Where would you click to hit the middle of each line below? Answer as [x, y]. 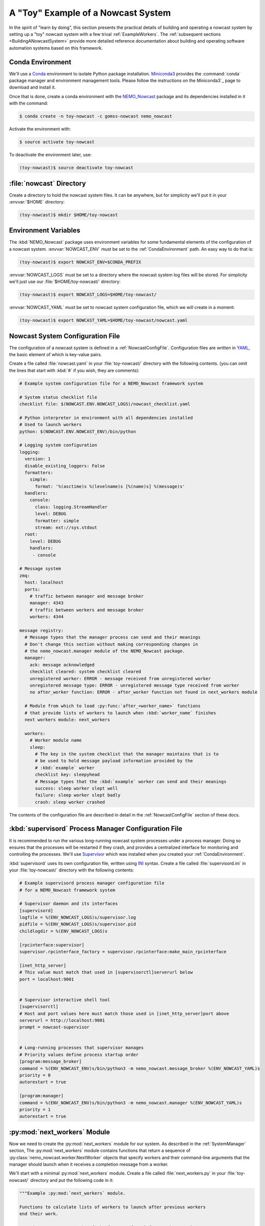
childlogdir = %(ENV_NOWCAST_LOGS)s [64, 931]
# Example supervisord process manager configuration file [92, 883]
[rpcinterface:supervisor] [52, 945]
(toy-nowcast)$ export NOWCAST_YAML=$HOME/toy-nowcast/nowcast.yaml [104, 320]
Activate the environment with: [40, 129]
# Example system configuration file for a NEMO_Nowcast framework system [111, 383]
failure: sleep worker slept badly [78, 795]
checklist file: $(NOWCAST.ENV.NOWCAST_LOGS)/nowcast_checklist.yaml [105, 404]
